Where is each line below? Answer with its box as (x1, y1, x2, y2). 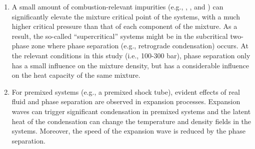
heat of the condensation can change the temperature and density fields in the (11, 116, 251, 126)
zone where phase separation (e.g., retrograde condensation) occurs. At (31, 40, 248, 51)
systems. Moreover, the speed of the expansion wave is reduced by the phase (11, 126, 246, 136)
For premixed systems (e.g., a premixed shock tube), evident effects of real (11, 86, 240, 97)
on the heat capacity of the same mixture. (11, 70, 140, 80)
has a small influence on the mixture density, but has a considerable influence (11, 60, 249, 70)
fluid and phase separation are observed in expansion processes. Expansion (11, 96, 240, 107)
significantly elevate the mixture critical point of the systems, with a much (11, 11, 240, 21)
